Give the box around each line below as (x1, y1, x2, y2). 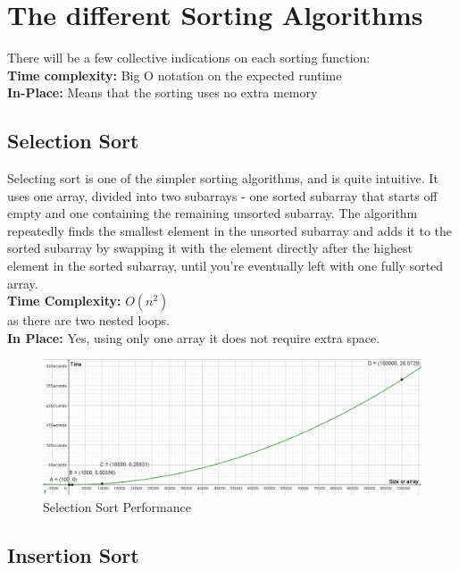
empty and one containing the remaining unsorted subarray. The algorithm (7, 204, 418, 222)
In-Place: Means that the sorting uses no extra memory (7, 83, 318, 102)
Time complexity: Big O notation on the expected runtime (7, 65, 342, 84)
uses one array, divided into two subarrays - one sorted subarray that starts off (7, 186, 438, 205)
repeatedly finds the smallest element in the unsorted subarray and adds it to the (7, 221, 453, 239)
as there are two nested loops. (7, 311, 170, 330)
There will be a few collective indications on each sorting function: (7, 48, 371, 67)
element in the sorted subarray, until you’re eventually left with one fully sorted (7, 256, 444, 275)
